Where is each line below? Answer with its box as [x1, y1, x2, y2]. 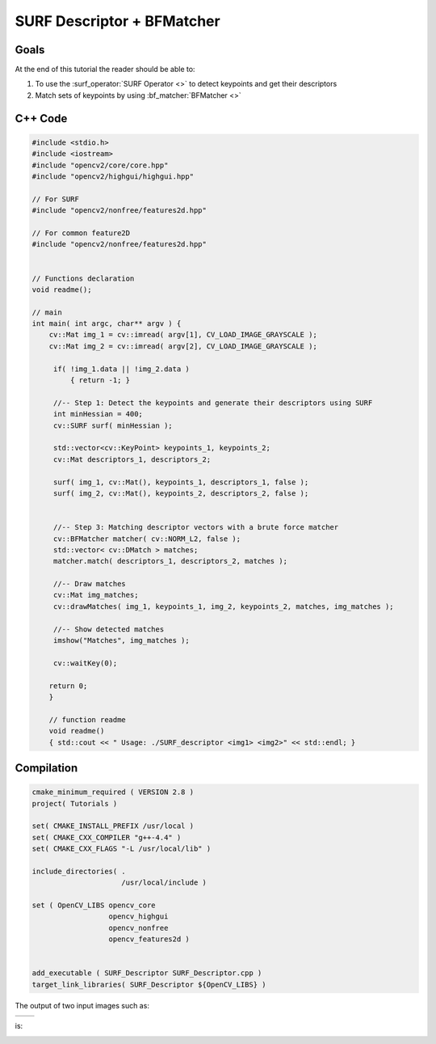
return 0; [48, 681, 88, 691]
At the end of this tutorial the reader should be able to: [15, 65, 195, 74]
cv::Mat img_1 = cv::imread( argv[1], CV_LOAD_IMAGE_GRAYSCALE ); [48, 330, 318, 340]
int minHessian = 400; [52, 409, 143, 419]
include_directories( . [31, 866, 127, 876]
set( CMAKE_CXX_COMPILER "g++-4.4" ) [31, 833, 182, 842]
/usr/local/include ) [121, 878, 208, 887]
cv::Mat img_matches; [52, 590, 139, 600]
